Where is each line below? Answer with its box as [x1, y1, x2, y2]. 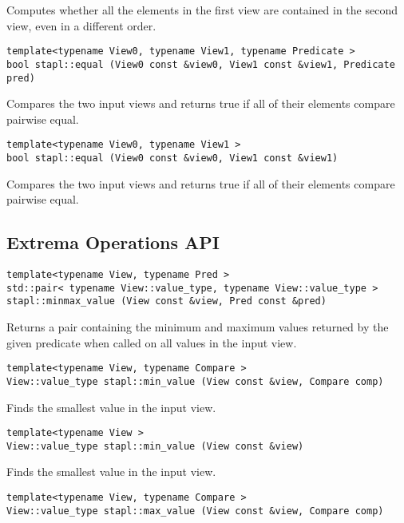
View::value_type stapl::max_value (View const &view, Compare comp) [6, 505, 384, 517]
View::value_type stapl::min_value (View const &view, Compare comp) [6, 375, 384, 387]
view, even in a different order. [6, 17, 156, 34]
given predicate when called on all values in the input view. [6, 334, 297, 351]
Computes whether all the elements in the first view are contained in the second [6, 2, 398, 18]
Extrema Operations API [6, 230, 220, 255]
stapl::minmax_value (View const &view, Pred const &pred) [6, 295, 327, 307]
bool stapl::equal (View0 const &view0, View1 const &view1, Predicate [6, 58, 395, 70]
